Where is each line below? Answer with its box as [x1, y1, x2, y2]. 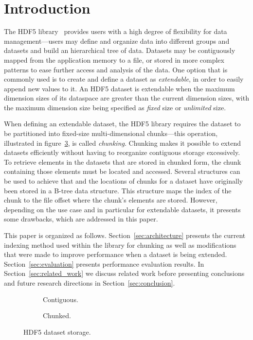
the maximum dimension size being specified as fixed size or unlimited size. [4, 102, 226, 112]
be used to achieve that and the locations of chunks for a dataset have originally [4, 176, 243, 186]
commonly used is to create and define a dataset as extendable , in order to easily [4, 74, 244, 84]
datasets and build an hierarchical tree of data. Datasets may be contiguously [4, 45, 235, 55]
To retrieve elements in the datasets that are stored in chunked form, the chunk [4, 156, 241, 167]
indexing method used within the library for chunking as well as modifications [4, 239, 236, 250]
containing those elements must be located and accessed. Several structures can [4, 166, 240, 176]
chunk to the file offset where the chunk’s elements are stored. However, [4, 195, 217, 205]
